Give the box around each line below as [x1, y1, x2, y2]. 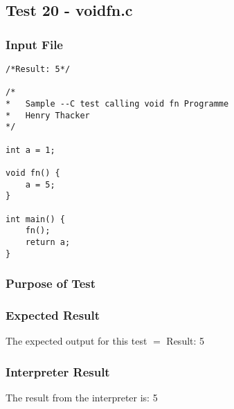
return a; [25, 237, 71, 247]
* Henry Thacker [6, 110, 90, 120]
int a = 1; [6, 145, 55, 155]
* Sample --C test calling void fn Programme [6, 98, 229, 109]
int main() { [6, 214, 65, 224]
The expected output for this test [6, 334, 147, 348]
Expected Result [6, 306, 100, 323]
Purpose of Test [6, 275, 96, 292]
